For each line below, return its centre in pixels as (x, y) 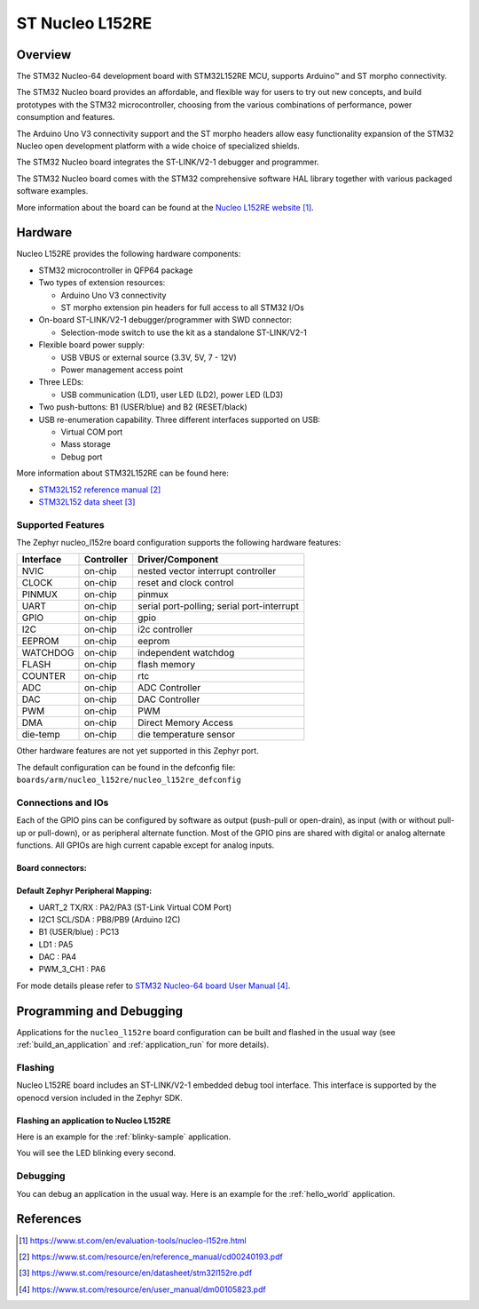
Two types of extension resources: (102, 283)
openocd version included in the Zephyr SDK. (100, 1097)
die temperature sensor (187, 735)
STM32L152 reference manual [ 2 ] (100, 490)
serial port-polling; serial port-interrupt (218, 606)
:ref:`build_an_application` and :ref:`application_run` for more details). (143, 1045)
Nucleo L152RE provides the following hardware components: (129, 254)
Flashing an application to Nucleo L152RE (94, 1121)
